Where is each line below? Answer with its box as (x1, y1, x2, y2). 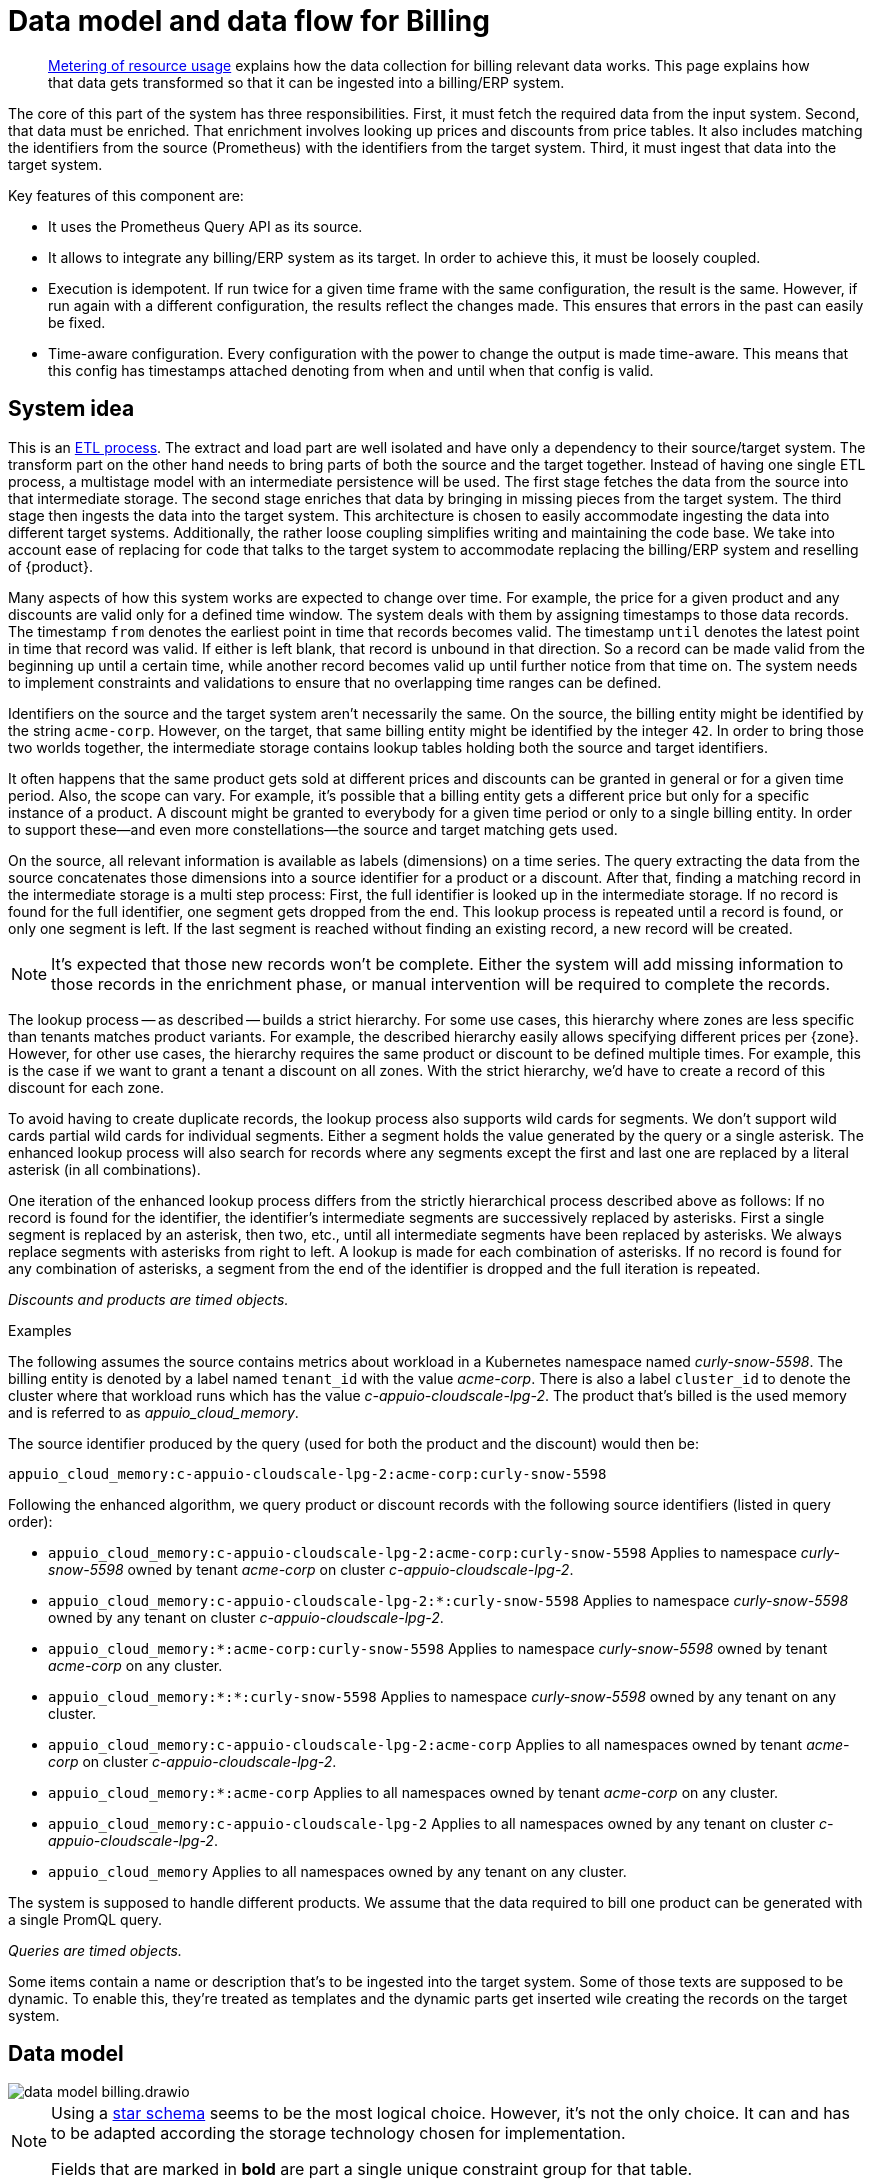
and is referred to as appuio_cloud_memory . (8, 1403, 299, 1421)
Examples (8, 1321, 72, 1339)
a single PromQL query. (8, 1910, 162, 1928)
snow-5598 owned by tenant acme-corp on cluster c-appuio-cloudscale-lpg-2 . (48, 1560, 574, 1578)
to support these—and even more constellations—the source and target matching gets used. (8, 820, 618, 838)
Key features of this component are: (8, 186, 244, 204)
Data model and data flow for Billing (8, 4, 490, 38)
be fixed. (48, 313, 106, 331)
